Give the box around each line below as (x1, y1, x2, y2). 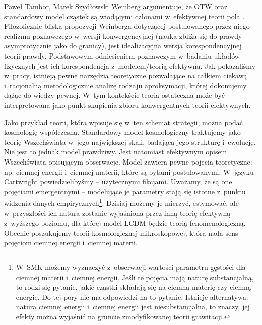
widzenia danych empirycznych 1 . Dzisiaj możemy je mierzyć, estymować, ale (4, 196, 239, 208)
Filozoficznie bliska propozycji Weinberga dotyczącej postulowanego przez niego (4, 21, 250, 31)
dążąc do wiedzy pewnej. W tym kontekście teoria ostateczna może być (4, 90, 225, 100)
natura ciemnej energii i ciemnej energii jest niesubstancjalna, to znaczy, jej (16, 301, 250, 312)
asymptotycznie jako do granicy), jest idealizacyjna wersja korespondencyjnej (4, 40, 242, 51)
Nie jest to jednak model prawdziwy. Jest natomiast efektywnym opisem (4, 146, 227, 157)
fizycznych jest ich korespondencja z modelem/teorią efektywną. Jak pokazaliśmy (4, 60, 256, 71)
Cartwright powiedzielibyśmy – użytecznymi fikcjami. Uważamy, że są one (4, 176, 232, 187)
